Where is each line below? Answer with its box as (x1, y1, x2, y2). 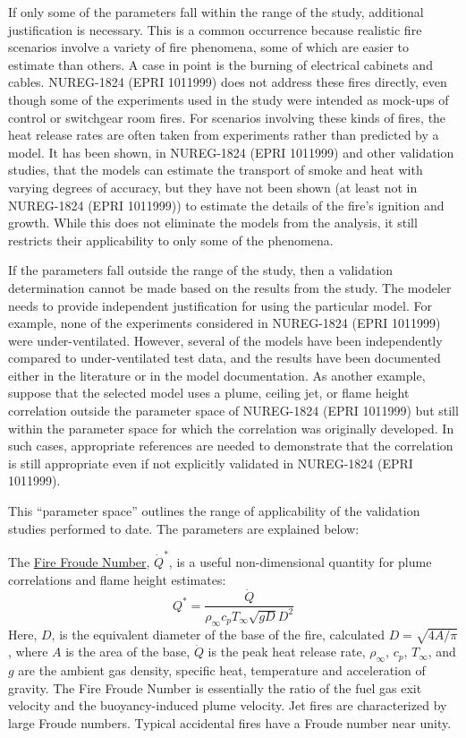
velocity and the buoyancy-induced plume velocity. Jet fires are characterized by (8, 696, 447, 715)
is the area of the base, (65, 642, 191, 661)
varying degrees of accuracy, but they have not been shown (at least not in (8, 177, 418, 196)
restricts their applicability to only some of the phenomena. (8, 230, 334, 249)
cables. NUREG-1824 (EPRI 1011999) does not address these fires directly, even (8, 73, 447, 91)
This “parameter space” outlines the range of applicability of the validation (8, 502, 420, 520)
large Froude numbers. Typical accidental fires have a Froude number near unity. (8, 713, 452, 732)
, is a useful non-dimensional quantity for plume (168, 552, 432, 571)
